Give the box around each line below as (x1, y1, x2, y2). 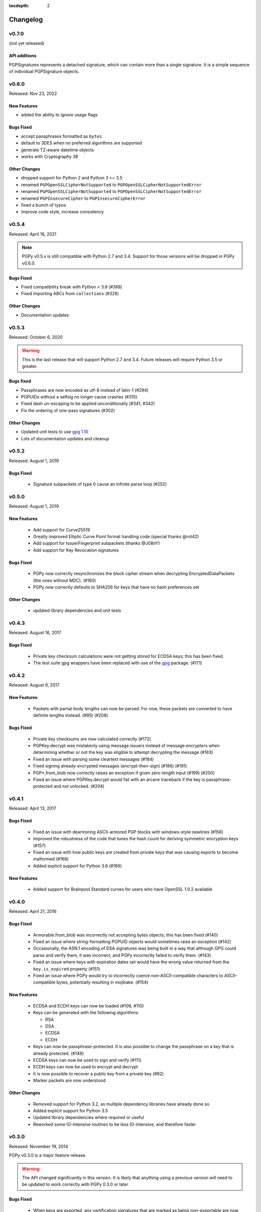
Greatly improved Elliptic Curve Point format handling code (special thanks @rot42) (33, 533, 199, 539)
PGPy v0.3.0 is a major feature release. (9, 1152, 87, 1158)
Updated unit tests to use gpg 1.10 (21, 429, 89, 435)
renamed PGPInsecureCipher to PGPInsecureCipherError (21, 195, 146, 201)
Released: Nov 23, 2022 (9, 91, 58, 96)
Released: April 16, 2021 (9, 231, 57, 237)
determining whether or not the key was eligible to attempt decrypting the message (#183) (33, 750, 213, 755)
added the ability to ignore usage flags (21, 112, 98, 118)
